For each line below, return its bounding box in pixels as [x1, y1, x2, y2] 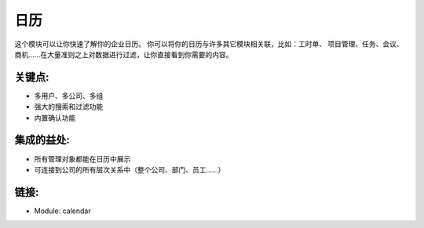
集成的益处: [14, 133, 71, 147]
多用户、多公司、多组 [34, 91, 104, 100]
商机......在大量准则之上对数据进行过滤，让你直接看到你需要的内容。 [14, 49, 233, 59]
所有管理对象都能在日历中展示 [34, 154, 131, 164]
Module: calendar [34, 206, 91, 215]
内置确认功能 [34, 113, 76, 122]
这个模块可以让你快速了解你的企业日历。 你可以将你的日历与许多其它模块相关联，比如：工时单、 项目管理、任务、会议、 [14, 39, 404, 49]
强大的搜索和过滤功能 [34, 102, 104, 111]
